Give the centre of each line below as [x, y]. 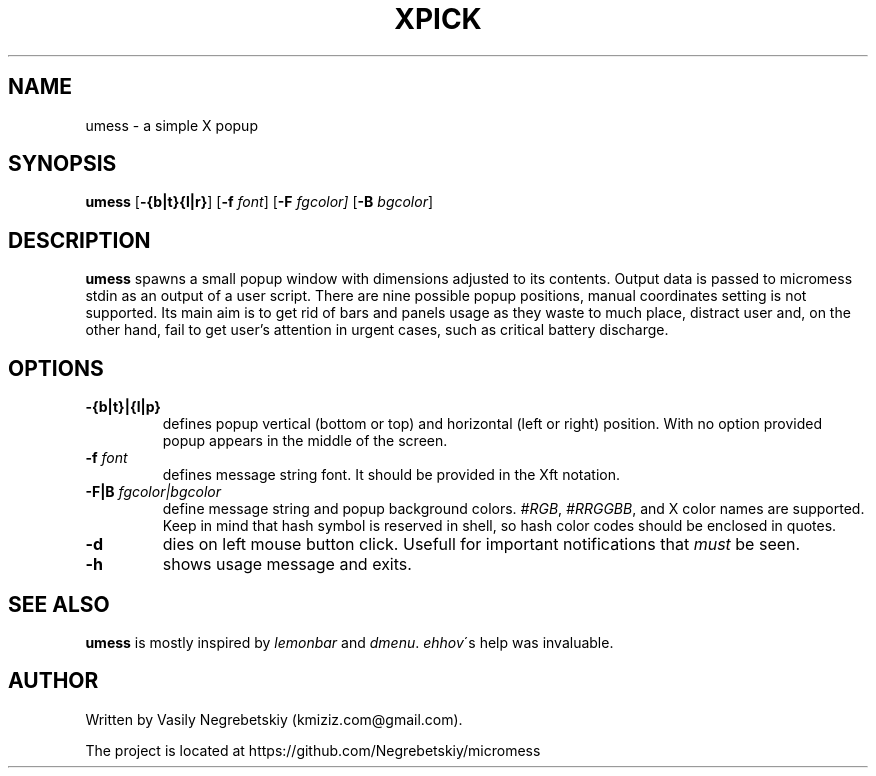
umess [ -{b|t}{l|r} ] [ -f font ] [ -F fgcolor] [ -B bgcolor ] [259, 202]
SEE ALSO [59, 604]
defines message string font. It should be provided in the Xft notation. [391, 475]
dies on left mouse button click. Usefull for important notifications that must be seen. [481, 544]
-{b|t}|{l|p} [123, 407]
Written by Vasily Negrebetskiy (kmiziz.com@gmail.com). [274, 719]
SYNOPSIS [62, 164]
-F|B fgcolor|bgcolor [153, 492]
